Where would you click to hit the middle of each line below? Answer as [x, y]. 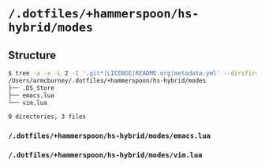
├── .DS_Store [32, 88]
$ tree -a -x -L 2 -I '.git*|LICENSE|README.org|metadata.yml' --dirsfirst [135, 73]
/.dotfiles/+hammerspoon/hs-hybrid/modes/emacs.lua [110, 136]
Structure [32, 55]
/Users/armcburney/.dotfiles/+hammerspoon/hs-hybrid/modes [107, 80]
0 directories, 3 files [47, 117]
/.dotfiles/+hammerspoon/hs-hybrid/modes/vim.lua [105, 155]
